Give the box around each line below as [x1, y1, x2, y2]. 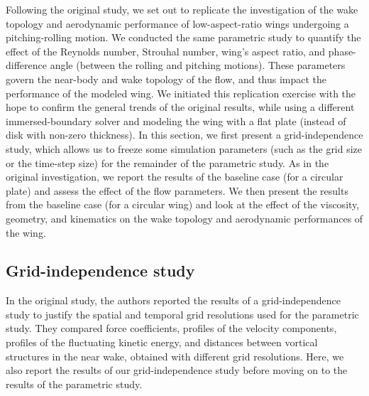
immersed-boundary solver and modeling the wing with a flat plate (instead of [6, 113, 346, 128]
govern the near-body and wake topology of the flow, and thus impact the [6, 71, 327, 86]
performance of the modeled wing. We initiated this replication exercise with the [6, 85, 356, 100]
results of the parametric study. [6, 376, 143, 391]
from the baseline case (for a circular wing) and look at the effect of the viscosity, [6, 197, 360, 212]
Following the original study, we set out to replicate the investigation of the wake [6, 2, 358, 16]
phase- [328, 43, 356, 58]
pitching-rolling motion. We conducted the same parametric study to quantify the [6, 30, 361, 45]
